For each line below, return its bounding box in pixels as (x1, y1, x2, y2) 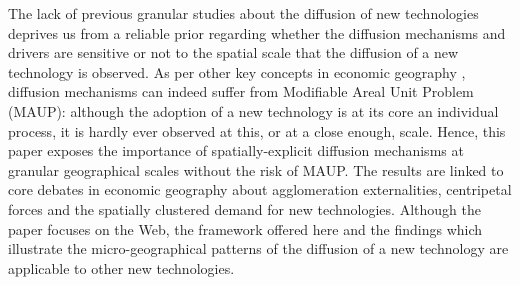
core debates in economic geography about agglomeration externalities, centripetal (8, 179, 512, 200)
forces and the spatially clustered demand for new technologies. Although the (8, 198, 481, 219)
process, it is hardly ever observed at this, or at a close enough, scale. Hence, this (8, 120, 506, 141)
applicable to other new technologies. (8, 257, 235, 278)
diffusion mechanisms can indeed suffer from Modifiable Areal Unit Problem (8, 81, 474, 102)
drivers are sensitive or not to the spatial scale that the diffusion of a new (8, 42, 459, 63)
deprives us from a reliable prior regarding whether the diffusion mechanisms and (8, 22, 506, 43)
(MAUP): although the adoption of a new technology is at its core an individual (8, 100, 499, 121)
